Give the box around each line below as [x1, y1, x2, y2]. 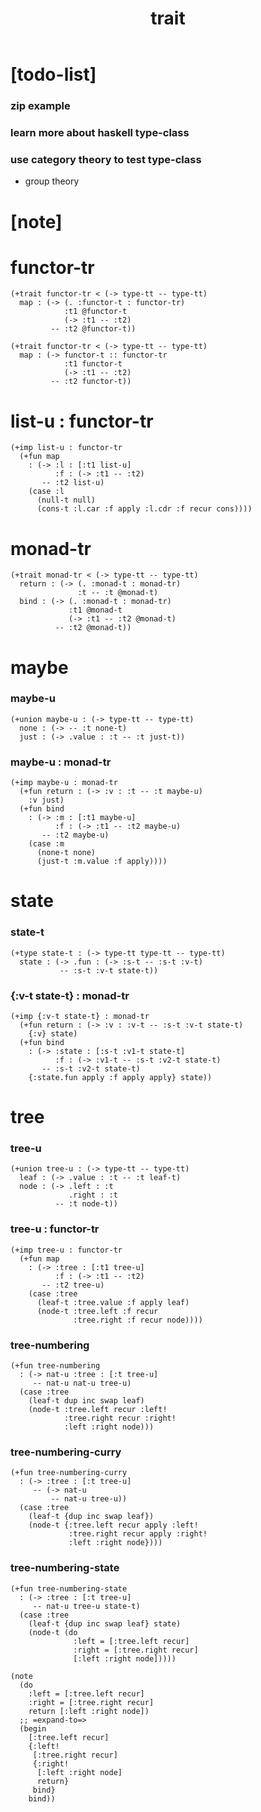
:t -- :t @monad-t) [77, 588, 159, 598]
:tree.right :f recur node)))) [73, 1315, 203, 1325]
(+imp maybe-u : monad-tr [10, 778, 118, 788]
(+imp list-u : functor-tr [10, 443, 123, 453]
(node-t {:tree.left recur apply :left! [28, 1520, 199, 1531]
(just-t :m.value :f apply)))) [36, 857, 168, 867]
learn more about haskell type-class [10, 126, 190, 140]
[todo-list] [10, 63, 97, 86]
